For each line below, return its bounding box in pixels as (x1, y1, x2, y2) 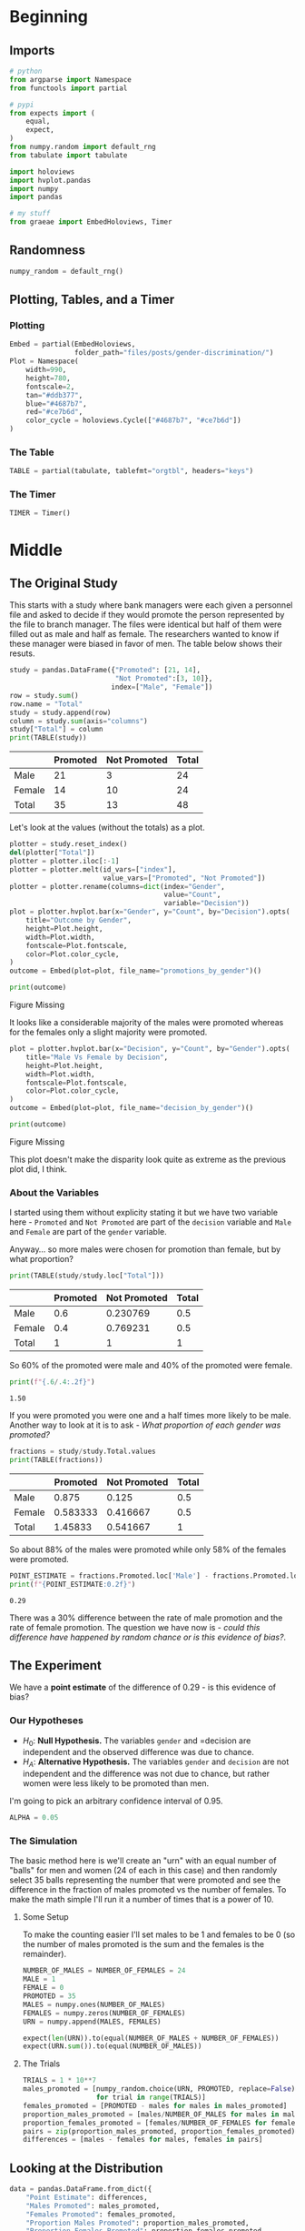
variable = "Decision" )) (163, 899, 250, 908)
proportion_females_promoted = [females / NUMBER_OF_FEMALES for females (22, 2118, 300, 2127)
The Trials (22, 2058, 61, 2069)
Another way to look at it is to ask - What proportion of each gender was (9, 1419, 281, 1430)
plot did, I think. (9, 1163, 68, 1175)
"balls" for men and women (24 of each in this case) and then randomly (9, 1865, 278, 1876)
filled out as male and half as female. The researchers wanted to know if (9, 629, 280, 640)
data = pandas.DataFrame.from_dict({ (9, 2185, 152, 2194)
